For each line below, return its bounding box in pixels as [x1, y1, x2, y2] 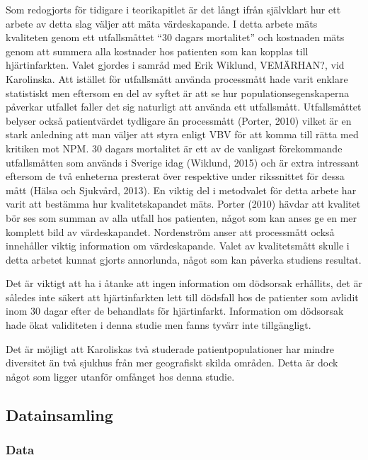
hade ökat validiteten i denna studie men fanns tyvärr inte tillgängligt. [6, 318, 311, 332]
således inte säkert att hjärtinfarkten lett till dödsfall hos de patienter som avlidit [6, 289, 359, 304]
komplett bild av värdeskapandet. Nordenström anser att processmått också [6, 224, 335, 239]
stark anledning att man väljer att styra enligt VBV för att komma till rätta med [6, 127, 359, 142]
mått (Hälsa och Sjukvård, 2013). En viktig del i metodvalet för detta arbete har [6, 182, 357, 197]
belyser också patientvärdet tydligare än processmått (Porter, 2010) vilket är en [6, 113, 352, 128]
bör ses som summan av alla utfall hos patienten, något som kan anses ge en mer [6, 210, 357, 225]
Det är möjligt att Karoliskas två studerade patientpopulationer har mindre [6, 341, 334, 356]
